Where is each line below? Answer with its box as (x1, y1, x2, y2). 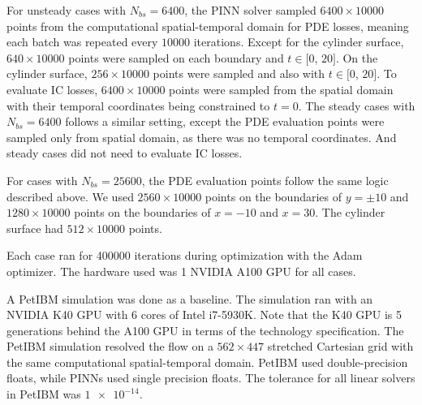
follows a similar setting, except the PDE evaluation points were (65, 113, 385, 130)
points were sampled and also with (153, 65, 325, 82)
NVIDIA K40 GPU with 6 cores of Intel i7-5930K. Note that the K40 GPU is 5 (6, 306, 403, 323)
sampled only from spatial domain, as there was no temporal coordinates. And (6, 128, 397, 145)
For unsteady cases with (6, 2, 127, 18)
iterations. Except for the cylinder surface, (193, 33, 404, 50)
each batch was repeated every (6, 33, 158, 50)
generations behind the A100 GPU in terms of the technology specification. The (6, 321, 404, 338)
